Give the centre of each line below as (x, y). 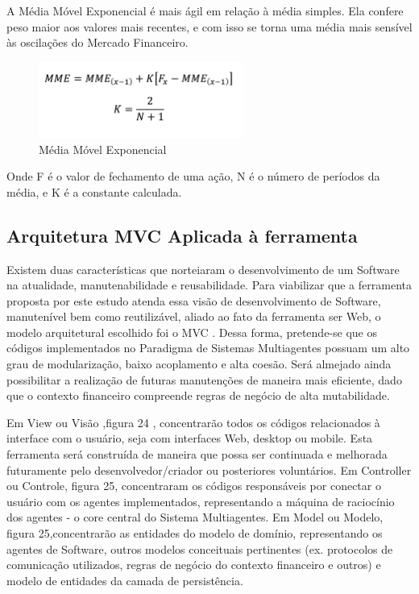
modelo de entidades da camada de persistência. (125, 580)
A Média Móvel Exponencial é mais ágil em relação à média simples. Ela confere (205, 10)
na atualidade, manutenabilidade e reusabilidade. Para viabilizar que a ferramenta (209, 285)
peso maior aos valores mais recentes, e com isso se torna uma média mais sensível (209, 26)
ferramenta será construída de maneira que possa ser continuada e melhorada (197, 454)
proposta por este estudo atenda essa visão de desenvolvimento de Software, (194, 300)
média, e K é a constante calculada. (94, 191)
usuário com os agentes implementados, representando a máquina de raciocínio (201, 501)
